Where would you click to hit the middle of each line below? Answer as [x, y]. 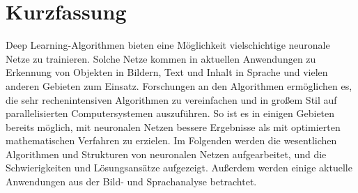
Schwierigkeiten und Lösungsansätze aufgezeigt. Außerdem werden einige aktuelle [179, 168]
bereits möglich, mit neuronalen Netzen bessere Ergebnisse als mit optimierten [173, 126]
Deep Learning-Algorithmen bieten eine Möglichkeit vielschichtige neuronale [168, 45]
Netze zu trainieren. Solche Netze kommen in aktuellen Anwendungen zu [161, 58]
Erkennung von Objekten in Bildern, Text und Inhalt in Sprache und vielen [167, 72]
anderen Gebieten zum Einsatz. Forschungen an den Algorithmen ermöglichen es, [179, 85]
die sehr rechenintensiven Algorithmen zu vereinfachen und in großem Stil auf [171, 99]
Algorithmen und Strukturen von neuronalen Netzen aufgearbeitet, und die [166, 154]
